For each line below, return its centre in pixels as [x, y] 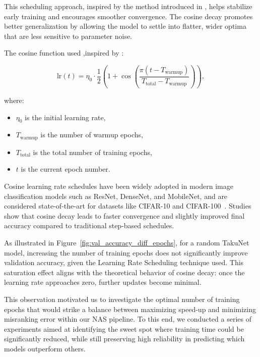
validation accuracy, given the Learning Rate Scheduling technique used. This [124, 262]
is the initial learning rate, [65, 117]
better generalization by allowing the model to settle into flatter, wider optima [125, 26]
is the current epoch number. [66, 169]
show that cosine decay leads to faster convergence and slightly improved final [124, 215]
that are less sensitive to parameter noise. [68, 36]
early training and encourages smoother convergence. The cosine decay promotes [128, 16]
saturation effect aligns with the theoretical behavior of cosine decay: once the [124, 272]
